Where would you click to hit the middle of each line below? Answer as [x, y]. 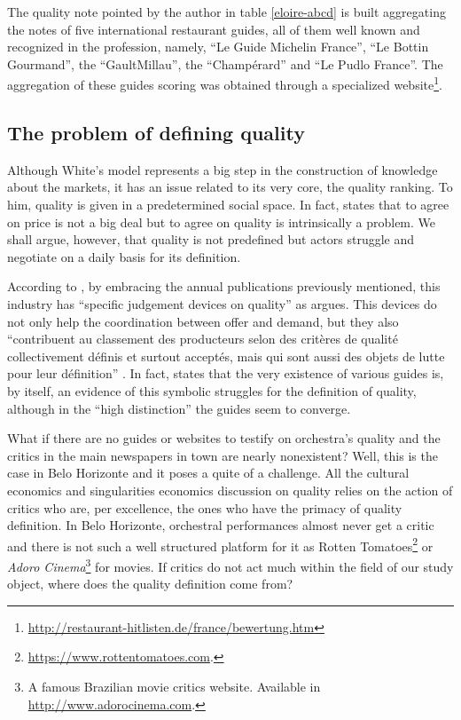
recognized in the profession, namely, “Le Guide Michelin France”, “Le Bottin [218, 47]
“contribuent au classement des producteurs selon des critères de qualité [203, 339]
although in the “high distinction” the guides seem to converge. [179, 408]
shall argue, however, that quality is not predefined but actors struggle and [211, 239]
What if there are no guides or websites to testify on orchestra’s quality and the [224, 438]
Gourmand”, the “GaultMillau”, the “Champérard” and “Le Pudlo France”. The [225, 63]
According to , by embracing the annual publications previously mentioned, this [224, 286]
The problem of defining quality [156, 133]
